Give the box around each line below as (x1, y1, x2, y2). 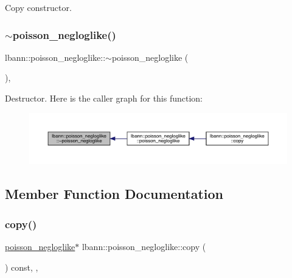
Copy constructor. (5, 1, 72, 13)
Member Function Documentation (5, 184, 224, 203)
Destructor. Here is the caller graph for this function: (5, 92, 203, 104)
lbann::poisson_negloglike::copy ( (82, 240, 206, 253)
